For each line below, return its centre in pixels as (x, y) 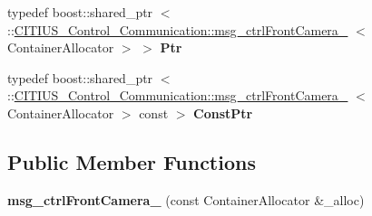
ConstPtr (223, 113)
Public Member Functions (132, 161)
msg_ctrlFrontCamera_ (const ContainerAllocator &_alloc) (186, 199)
